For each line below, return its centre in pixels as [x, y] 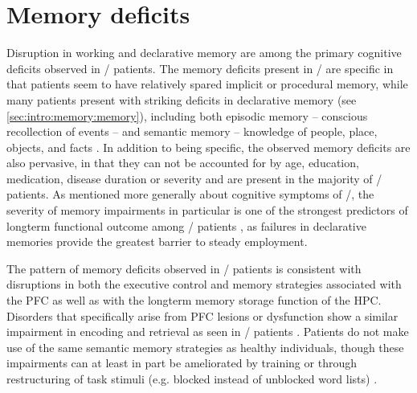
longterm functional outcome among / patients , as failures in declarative [186, 225]
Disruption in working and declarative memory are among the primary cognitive [204, 53]
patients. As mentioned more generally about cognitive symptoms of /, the [190, 194]
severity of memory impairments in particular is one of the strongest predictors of [207, 210]
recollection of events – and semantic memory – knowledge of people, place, [192, 131]
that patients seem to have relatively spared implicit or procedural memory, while [207, 84]
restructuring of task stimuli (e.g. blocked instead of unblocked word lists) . [192, 379]
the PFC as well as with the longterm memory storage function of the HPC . [194, 300]
